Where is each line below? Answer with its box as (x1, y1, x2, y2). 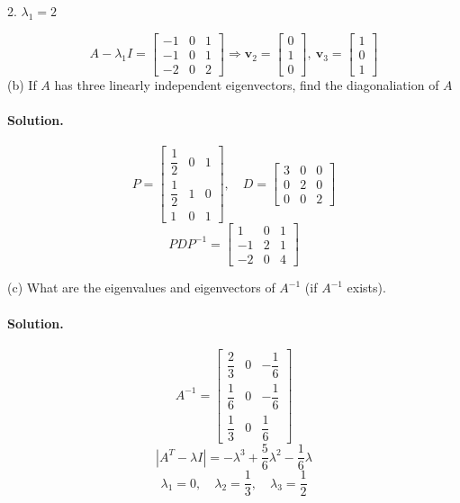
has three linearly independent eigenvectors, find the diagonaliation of (54, 75, 439, 94)
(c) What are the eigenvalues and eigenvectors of (7, 278, 275, 297)
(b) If (7, 75, 37, 94)
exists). (347, 278, 386, 297)
